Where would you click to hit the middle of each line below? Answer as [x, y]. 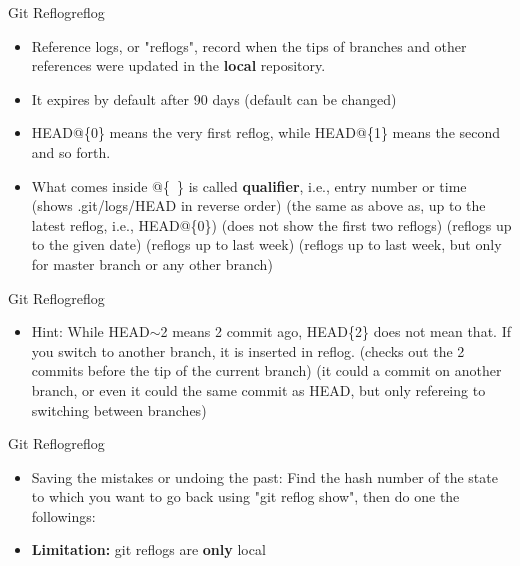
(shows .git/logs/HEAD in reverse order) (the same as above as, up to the [258, 205]
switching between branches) [119, 409]
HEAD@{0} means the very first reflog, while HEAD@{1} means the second [266, 132]
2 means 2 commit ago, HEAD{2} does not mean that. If [335, 331]
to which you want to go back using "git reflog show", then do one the [245, 496]
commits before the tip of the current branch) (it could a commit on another [266, 370]
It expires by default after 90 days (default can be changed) [214, 98]
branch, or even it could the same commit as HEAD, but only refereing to [258, 389]
